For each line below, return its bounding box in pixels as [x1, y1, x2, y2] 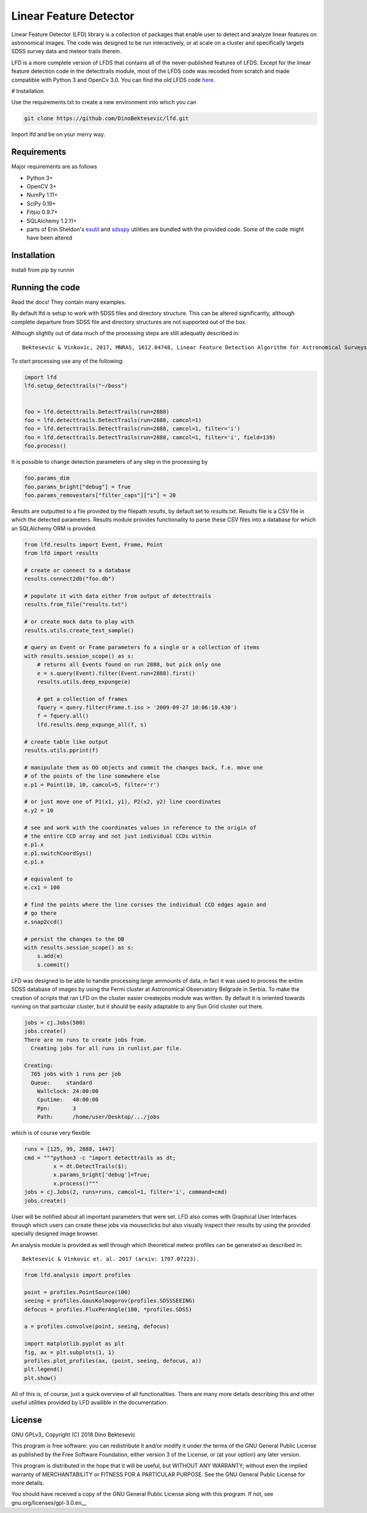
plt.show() [24, 1375, 57, 1381]
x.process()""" [53, 1180, 99, 1187]
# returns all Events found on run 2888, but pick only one [37, 661, 221, 668]
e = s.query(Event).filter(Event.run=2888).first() [37, 670, 196, 677]
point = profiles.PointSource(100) [24, 1289, 131, 1295]
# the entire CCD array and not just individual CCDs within [24, 832, 212, 840]
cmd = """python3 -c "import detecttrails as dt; [24, 1154, 176, 1161]
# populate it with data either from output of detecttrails [24, 593, 212, 599]
